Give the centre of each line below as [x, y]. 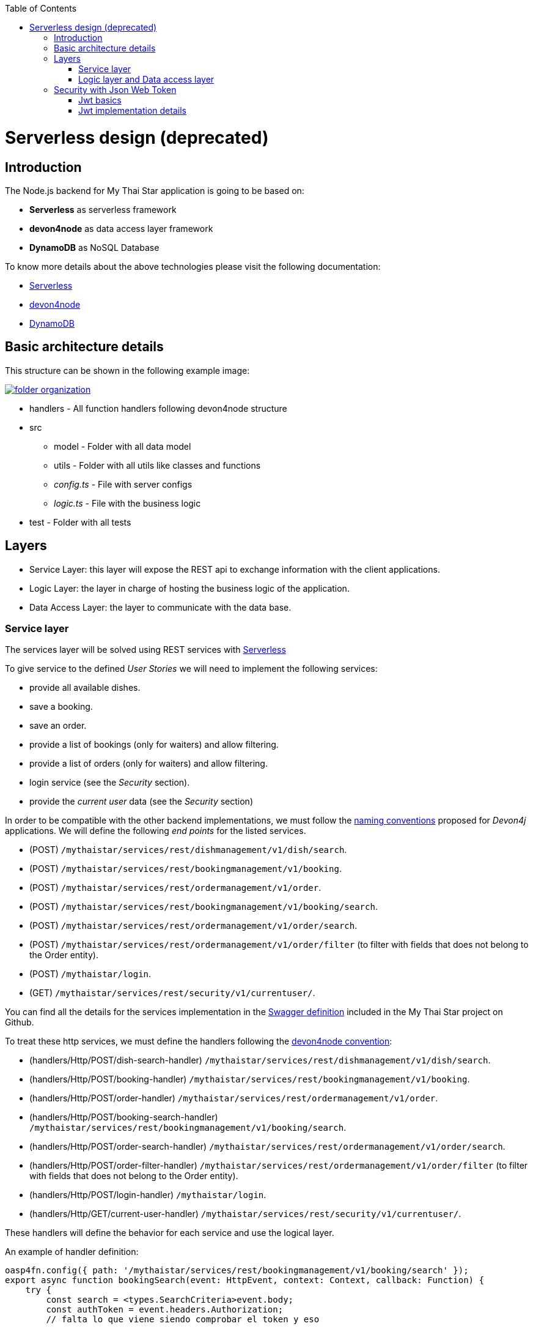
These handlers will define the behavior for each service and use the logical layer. [170, 1233]
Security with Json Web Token [115, 90]
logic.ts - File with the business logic [127, 503]
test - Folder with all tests [80, 522]
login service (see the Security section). [110, 783]
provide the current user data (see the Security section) [141, 802]
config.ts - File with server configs [123, 484]
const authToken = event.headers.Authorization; [165, 1310]
